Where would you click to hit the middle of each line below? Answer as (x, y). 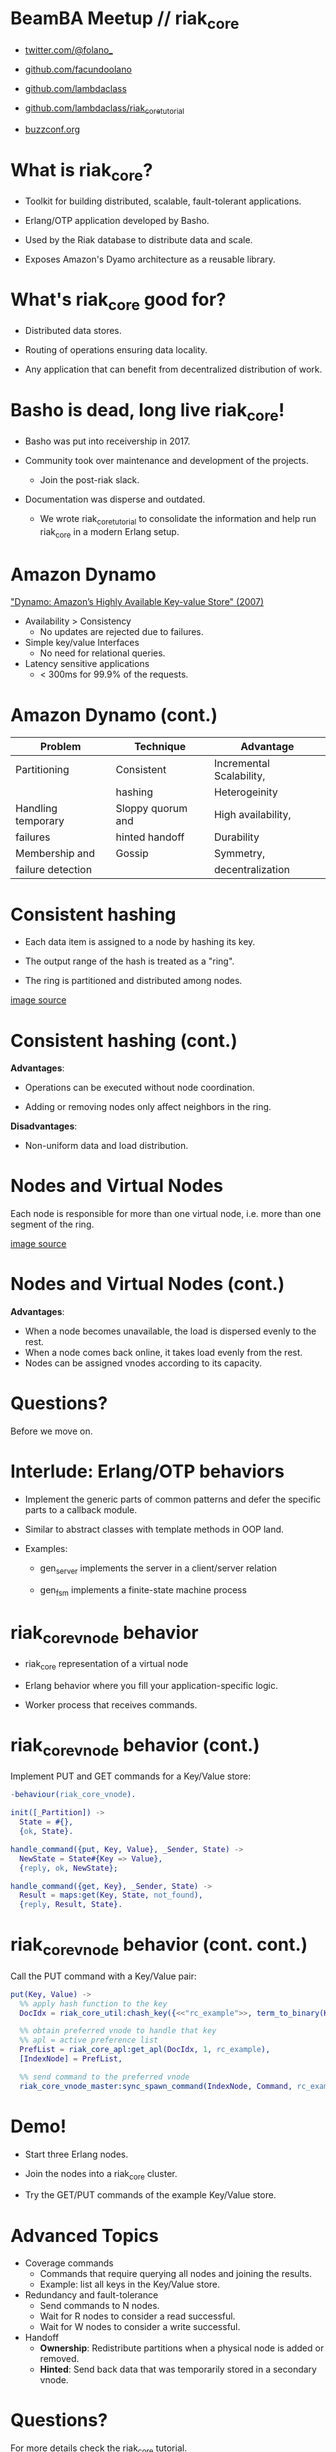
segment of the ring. (52, 1224)
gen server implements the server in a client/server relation (158, 1569)
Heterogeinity (245, 792)
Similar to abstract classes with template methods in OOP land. (154, 1529)
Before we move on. (51, 1431)
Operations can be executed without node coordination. (139, 1088)
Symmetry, (239, 854)
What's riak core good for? (118, 301)
